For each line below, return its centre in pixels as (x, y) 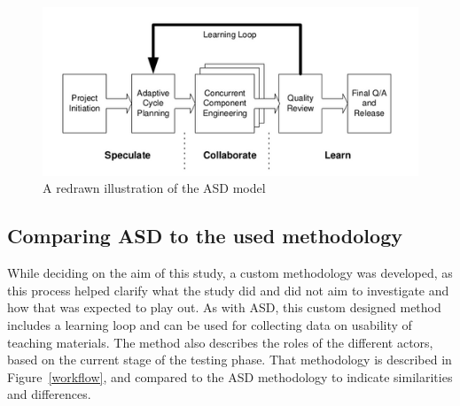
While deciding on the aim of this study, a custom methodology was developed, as (230, 273)
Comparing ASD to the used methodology (205, 236)
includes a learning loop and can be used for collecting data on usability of (210, 324)
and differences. (49, 394)
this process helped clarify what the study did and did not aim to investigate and (228, 290)
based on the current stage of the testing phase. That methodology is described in (230, 360)
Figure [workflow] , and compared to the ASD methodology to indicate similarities (230, 376)
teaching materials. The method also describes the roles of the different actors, (220, 342)
